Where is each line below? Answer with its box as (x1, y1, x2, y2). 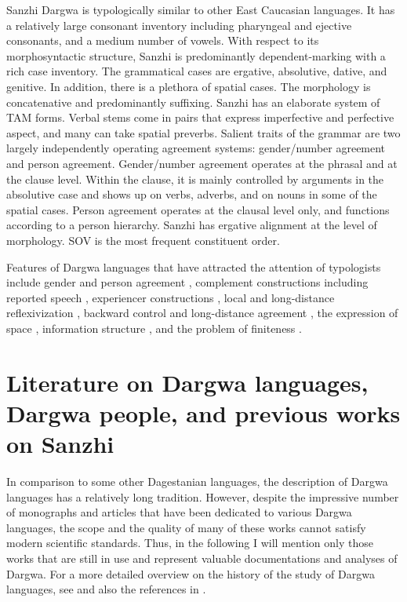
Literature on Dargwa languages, (6, 366, 369, 398)
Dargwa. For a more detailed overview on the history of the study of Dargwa (6, 565, 375, 582)
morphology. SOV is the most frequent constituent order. (6, 232, 280, 248)
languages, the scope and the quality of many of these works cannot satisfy (6, 519, 366, 535)
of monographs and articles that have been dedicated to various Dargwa (6, 504, 352, 520)
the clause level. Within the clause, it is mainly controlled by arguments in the (6, 170, 384, 187)
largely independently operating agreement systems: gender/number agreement (6, 140, 386, 156)
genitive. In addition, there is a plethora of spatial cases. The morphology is (6, 78, 371, 94)
